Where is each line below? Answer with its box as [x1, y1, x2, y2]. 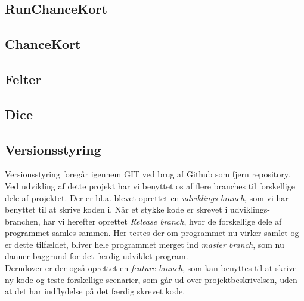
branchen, [5, 214, 41, 227]
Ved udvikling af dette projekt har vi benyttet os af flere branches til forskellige [5, 179, 295, 192]
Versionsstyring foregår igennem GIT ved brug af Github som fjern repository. [5, 168, 290, 180]
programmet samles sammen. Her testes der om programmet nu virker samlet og [5, 226, 299, 239]
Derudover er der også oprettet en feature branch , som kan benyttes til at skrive [5, 262, 297, 274]
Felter [5, 69, 42, 88]
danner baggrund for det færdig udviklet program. [5, 250, 188, 262]
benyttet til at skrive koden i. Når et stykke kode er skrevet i [5, 203, 228, 216]
